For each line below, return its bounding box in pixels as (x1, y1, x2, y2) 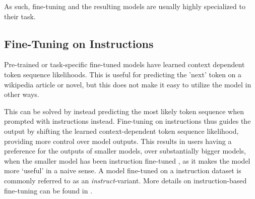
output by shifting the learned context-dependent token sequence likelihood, (4, 125, 239, 136)
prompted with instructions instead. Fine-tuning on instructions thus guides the (4, 116, 251, 126)
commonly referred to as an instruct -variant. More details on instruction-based (4, 175, 247, 185)
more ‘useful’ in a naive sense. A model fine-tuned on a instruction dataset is (4, 165, 241, 176)
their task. (4, 11, 36, 21)
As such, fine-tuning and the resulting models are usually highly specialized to (4, 1, 245, 11)
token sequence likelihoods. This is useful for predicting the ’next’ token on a (4, 69, 242, 79)
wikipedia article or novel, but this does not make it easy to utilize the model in (4, 79, 251, 89)
